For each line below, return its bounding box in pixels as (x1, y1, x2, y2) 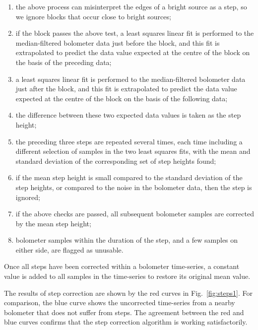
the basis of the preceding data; (15, 57, 112, 67)
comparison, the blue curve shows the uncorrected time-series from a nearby (4, 297, 235, 308)
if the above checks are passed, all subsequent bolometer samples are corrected (15, 208, 254, 219)
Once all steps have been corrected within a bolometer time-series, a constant (4, 261, 240, 271)
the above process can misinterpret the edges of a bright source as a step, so (15, 1, 247, 11)
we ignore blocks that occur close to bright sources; (15, 11, 171, 21)
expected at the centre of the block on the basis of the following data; (15, 93, 228, 103)
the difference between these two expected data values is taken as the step (15, 110, 241, 120)
